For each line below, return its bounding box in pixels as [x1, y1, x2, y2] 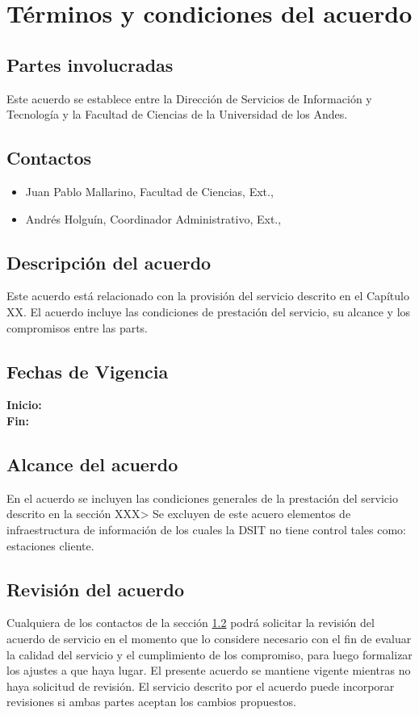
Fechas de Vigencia [6, 358, 169, 383]
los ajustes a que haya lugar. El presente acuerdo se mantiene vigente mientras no [6, 662, 411, 679]
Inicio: [6, 396, 42, 413]
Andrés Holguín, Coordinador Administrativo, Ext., [25, 210, 282, 227]
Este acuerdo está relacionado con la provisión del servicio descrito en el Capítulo [6, 287, 409, 304]
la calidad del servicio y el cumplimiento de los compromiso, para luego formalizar [6, 646, 413, 663]
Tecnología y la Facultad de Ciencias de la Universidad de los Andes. [6, 106, 348, 123]
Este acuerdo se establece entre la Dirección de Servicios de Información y [6, 90, 372, 107]
